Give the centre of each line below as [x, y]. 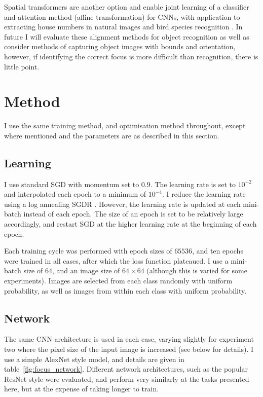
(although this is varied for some [197, 270]
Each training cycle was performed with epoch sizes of [88, 251]
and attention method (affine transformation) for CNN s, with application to [122, 16]
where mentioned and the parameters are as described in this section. [112, 135]
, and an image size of [86, 270]
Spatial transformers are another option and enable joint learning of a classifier [127, 7]
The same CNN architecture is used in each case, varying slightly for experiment [129, 339]
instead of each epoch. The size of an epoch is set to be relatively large [133, 214]
